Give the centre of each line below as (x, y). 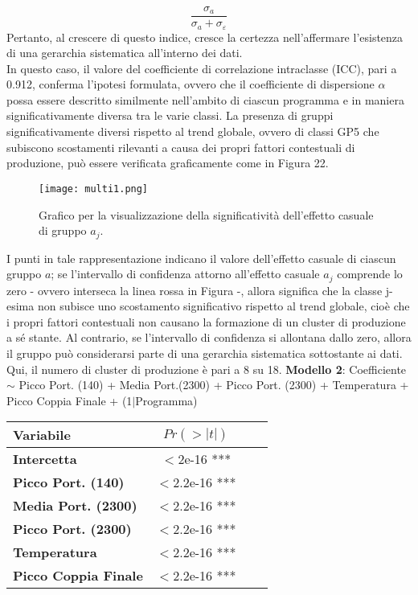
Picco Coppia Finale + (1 (70, 400)
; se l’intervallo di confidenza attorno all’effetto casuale (185, 274)
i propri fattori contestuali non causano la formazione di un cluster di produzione (206, 321)
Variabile (42, 435)
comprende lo (370, 274)
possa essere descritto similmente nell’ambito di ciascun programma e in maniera (205, 99)
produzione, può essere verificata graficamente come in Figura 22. (168, 163)
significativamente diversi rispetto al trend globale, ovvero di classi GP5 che (193, 131)
